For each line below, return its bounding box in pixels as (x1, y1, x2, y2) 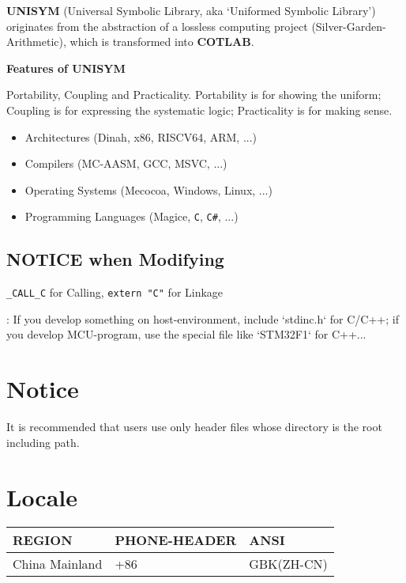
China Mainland (13, 555, 103, 574)
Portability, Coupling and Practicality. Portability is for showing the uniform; (6, 86, 382, 103)
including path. (6, 433, 80, 450)
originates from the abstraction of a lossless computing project (6, 17, 308, 34)
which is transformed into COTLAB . (70, 33, 254, 50)
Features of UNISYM (6, 59, 126, 76)
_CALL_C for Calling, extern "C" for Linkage (6, 284, 224, 301)
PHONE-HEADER (115, 531, 237, 550)
